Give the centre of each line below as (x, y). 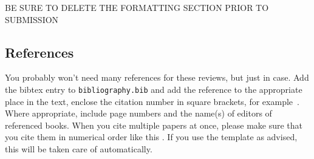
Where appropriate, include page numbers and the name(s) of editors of (138, 113)
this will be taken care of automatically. (79, 149)
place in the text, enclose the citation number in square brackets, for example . (152, 101)
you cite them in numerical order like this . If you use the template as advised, (151, 137)
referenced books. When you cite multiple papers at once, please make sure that (154, 125)
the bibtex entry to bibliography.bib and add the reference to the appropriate (154, 89)
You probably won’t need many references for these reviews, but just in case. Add (157, 77)
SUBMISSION (32, 19)
